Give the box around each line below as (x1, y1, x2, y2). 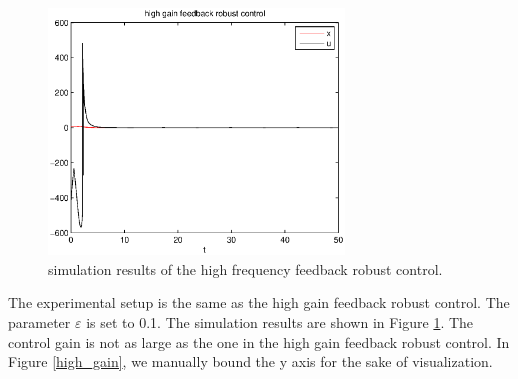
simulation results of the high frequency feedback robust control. (48, 258, 443, 279)
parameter (8, 312, 71, 332)
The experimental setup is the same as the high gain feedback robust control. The (8, 292, 510, 313)
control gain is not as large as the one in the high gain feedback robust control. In (8, 331, 510, 352)
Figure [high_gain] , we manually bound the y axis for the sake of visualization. (8, 351, 493, 372)
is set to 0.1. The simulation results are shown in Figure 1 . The (86, 312, 474, 332)
